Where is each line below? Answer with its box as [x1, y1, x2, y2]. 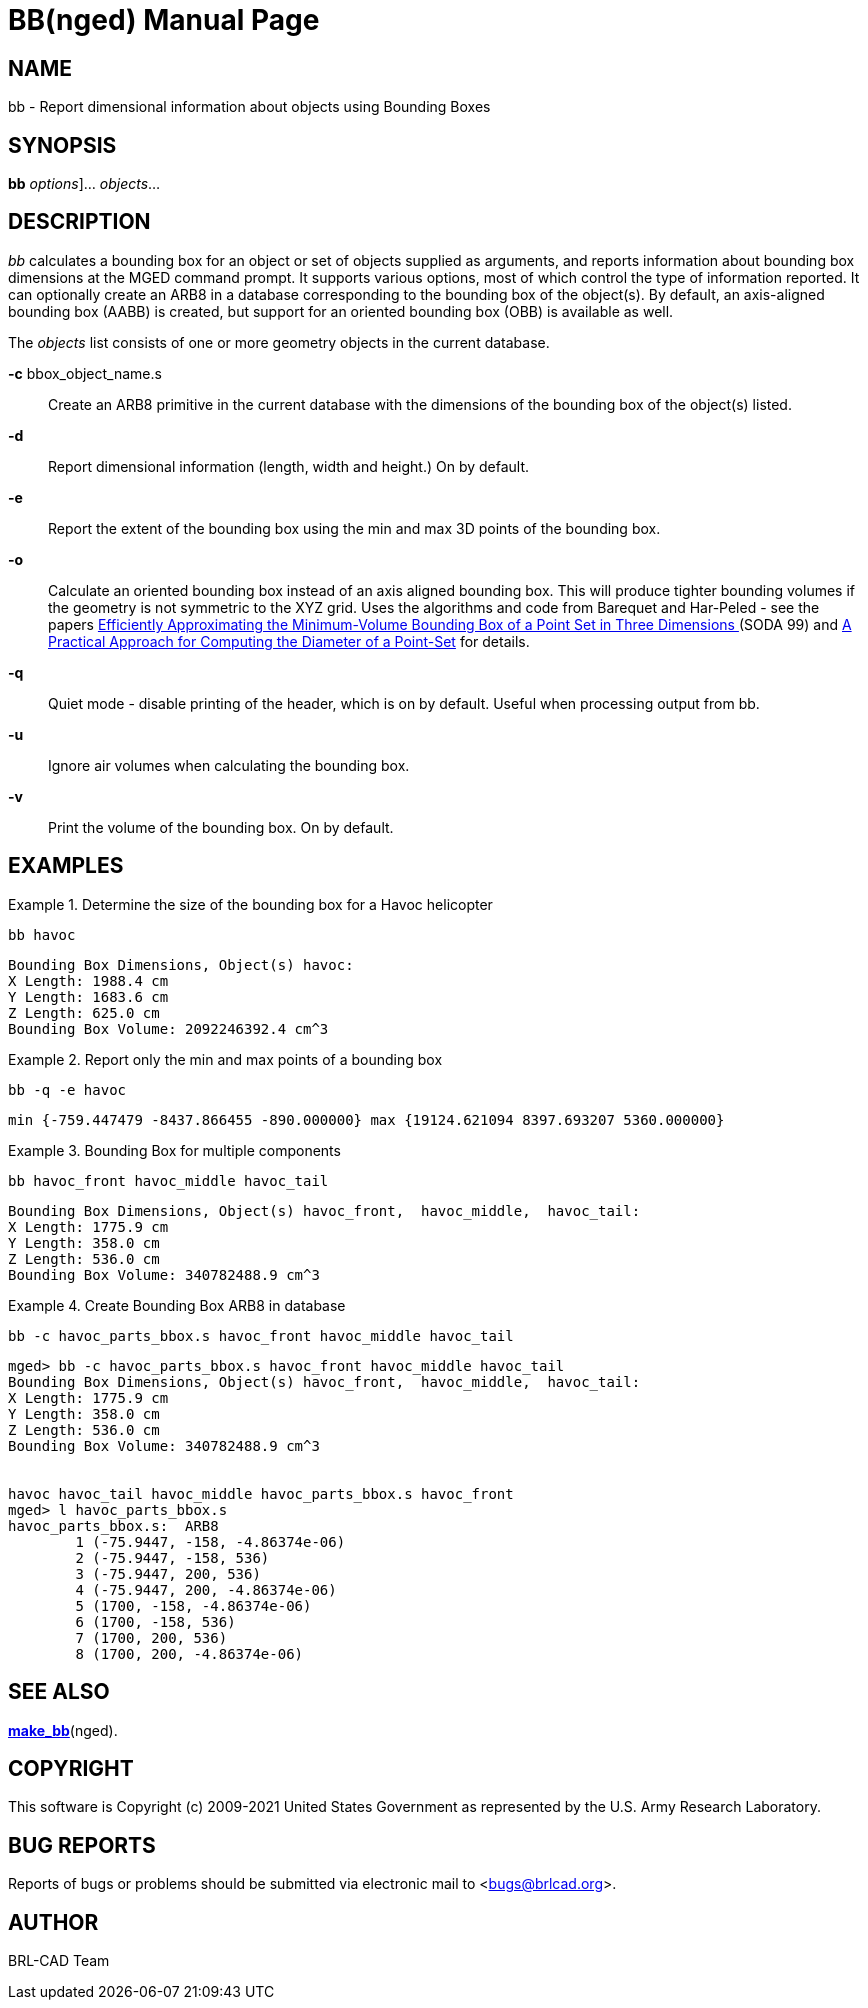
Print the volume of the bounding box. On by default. [48, 818, 394, 836]
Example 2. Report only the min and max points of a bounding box [8, 1050, 443, 1068]
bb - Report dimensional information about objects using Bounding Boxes [8, 98, 491, 116]
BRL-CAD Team [8, 1952, 110, 1970]
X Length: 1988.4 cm [8, 972, 169, 989]
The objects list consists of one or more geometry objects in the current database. [8, 333, 550, 351]
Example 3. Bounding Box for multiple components [8, 1141, 341, 1159]
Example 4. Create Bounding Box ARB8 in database [8, 1296, 346, 1314]
